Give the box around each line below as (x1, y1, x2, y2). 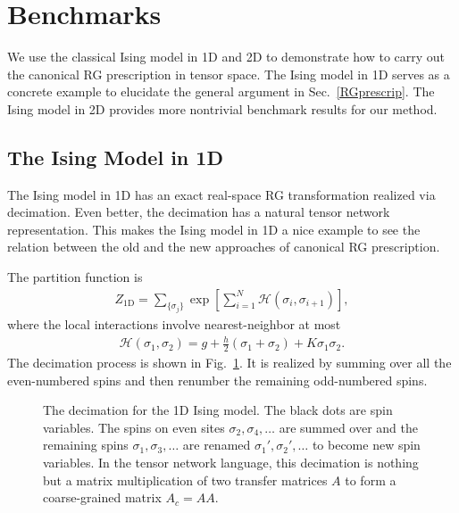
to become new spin (312, 435, 421, 454)
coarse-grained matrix (43, 488, 162, 507)
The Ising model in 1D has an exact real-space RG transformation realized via (7, 185, 436, 203)
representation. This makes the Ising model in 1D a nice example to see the (7, 219, 421, 238)
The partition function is (7, 268, 143, 286)
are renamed (182, 435, 251, 454)
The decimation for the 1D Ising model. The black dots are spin (43, 401, 393, 419)
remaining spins (43, 435, 129, 454)
